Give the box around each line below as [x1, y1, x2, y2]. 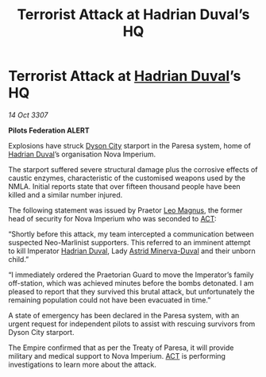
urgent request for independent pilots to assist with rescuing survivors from [8, 319, 256, 329]
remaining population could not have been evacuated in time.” [8, 295, 211, 305]
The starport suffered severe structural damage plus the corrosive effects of [8, 164, 258, 174]
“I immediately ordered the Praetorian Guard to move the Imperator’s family [8, 270, 254, 279]
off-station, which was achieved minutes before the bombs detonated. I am [8, 278, 254, 287]
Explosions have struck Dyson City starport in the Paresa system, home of [8, 140, 252, 150]
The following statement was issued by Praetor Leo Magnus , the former [8, 205, 243, 215]
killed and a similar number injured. [8, 190, 123, 199]
